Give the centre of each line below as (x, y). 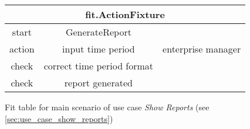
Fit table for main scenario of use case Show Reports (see (107, 107)
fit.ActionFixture (125, 14)
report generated (98, 83)
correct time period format (99, 66)
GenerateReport (98, 32)
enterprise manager (202, 49)
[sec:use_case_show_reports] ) (59, 118)
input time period (99, 49)
